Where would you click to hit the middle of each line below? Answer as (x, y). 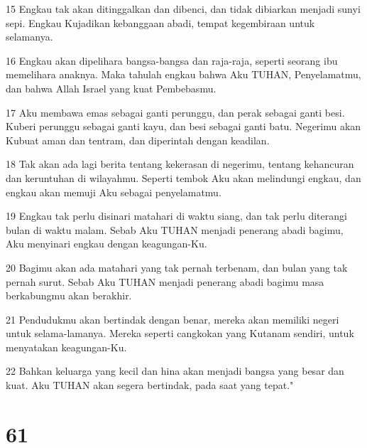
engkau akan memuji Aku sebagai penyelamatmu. (114, 192)
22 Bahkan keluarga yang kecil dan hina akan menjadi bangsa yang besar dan (175, 371)
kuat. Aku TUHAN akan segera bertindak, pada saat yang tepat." (150, 385)
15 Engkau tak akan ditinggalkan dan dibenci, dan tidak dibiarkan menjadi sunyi (183, 9)
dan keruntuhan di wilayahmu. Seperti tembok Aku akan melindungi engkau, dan (183, 177)
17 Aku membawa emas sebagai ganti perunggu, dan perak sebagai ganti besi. (175, 112)
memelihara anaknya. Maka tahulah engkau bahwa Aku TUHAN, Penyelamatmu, (183, 74)
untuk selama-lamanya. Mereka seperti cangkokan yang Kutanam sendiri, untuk (180, 333)
